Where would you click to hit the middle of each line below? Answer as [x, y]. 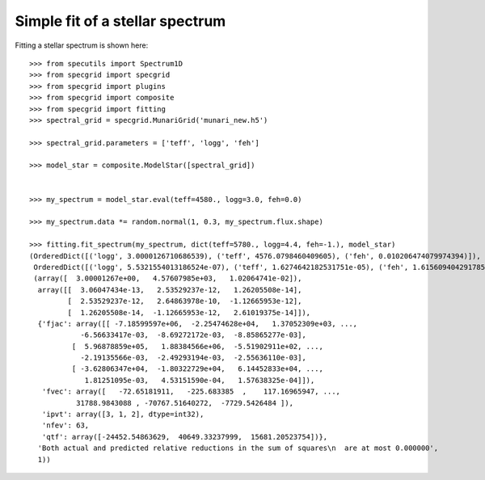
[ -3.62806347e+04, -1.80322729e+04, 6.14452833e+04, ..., [197, 369]
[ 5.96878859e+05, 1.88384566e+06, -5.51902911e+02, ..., [197, 346]
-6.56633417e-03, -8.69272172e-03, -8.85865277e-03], [193, 335]
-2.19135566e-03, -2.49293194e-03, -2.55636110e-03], [193, 358]
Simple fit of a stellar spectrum [120, 21]
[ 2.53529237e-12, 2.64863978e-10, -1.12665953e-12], [185, 301]
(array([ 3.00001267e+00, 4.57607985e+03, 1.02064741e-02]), [168, 278]
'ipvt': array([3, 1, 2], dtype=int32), [123, 415]
